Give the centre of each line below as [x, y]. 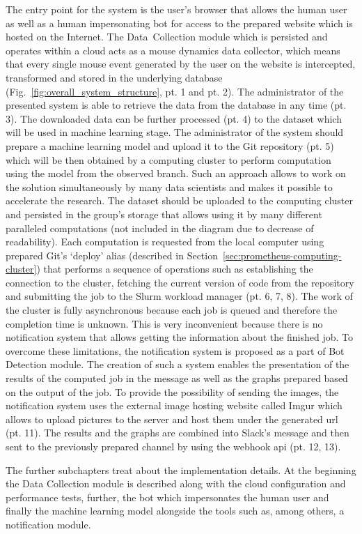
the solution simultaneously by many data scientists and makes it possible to [169, 186]
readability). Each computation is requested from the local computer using [165, 242]
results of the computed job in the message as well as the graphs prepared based [177, 378]
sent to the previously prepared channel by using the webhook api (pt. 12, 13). [173, 446]
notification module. [48, 524]
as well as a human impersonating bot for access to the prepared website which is [179, 23]
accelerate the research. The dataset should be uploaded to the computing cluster [179, 200]
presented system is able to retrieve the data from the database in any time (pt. [176, 105]
